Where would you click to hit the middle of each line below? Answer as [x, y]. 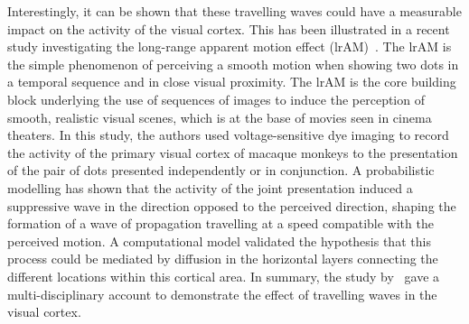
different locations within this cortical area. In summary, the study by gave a [224, 276]
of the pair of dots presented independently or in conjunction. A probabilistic [221, 170]
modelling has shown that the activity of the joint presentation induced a [210, 187]
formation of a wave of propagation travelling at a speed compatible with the [220, 223]
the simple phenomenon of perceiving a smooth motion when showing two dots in [233, 64]
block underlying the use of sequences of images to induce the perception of [216, 99]
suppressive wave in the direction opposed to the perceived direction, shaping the [232, 205]
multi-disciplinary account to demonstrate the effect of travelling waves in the [222, 294]
